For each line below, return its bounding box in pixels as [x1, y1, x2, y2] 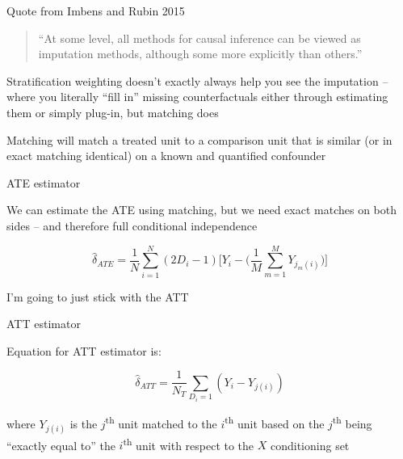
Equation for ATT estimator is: [6, 342, 162, 359]
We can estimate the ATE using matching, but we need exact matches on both [6, 201, 397, 218]
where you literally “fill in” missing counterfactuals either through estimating [6, 88, 388, 105]
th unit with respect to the [123, 434, 254, 453]
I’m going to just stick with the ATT [6, 288, 189, 305]
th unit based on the [225, 412, 325, 432]
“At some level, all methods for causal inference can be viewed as [38, 29, 361, 46]
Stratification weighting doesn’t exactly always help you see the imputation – [6, 72, 388, 89]
